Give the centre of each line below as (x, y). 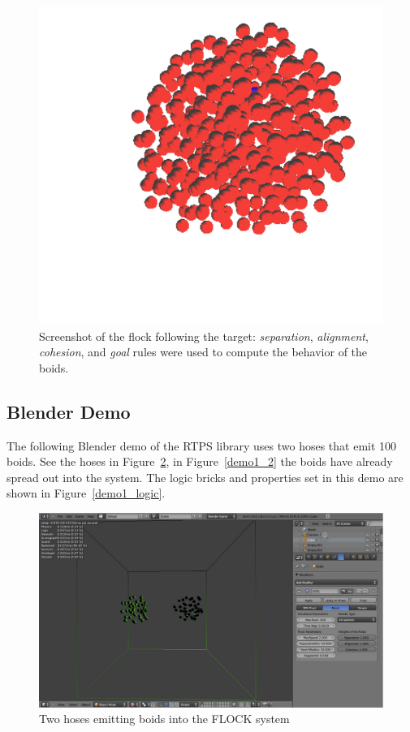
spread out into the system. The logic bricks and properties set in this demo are (205, 477)
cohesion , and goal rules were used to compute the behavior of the (203, 352)
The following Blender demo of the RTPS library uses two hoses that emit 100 (202, 445)
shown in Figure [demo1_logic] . (86, 493)
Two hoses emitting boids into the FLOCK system (164, 719)
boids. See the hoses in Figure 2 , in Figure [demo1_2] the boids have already (200, 461)
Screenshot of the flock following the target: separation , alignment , (204, 336)
